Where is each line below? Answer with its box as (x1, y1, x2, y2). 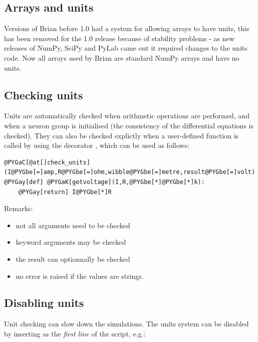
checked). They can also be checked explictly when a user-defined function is (4, 130, 239, 140)
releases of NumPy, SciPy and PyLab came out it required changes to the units (4, 43, 247, 53)
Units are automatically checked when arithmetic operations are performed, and (4, 110, 249, 121)
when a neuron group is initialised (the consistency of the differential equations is (4, 120, 253, 130)
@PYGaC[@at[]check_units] (4, 158, 90, 166)
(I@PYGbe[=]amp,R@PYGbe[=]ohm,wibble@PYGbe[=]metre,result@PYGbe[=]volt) (4, 168, 255, 176)
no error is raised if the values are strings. (16, 270, 144, 281)
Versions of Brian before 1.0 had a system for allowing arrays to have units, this (4, 23, 249, 34)
